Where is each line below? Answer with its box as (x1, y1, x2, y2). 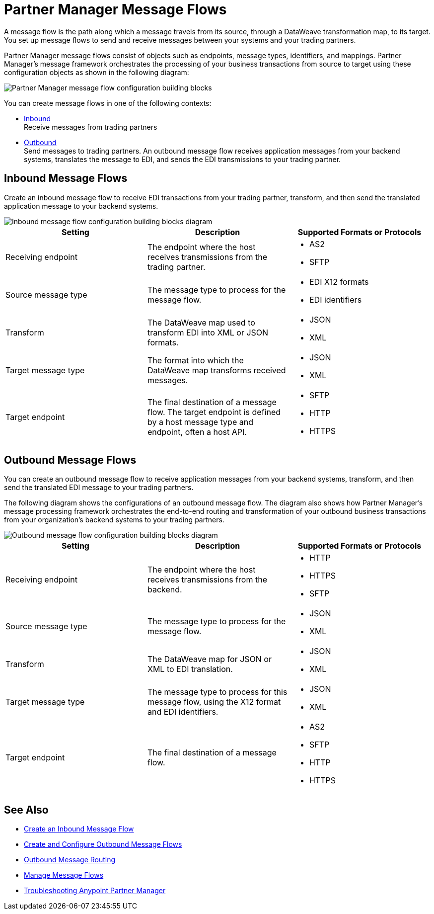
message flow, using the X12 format (147, 697, 281, 707)
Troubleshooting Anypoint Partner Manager (24, 886, 166, 895)
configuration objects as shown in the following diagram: (4, 68, 189, 77)
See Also (4, 803, 49, 816)
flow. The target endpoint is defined (147, 407, 281, 417)
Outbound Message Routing (24, 855, 116, 864)
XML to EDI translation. (147, 664, 233, 674)
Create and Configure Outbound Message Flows (24, 840, 182, 849)
